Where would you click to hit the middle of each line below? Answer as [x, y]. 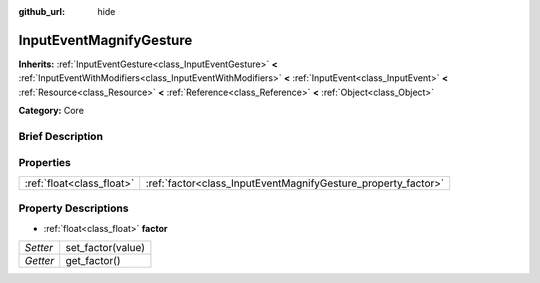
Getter [39, 260]
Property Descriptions [73, 208]
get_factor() [93, 260]
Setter [39, 247]
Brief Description [61, 136]
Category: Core [51, 111]
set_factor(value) [105, 247]
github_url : [41, 11]
